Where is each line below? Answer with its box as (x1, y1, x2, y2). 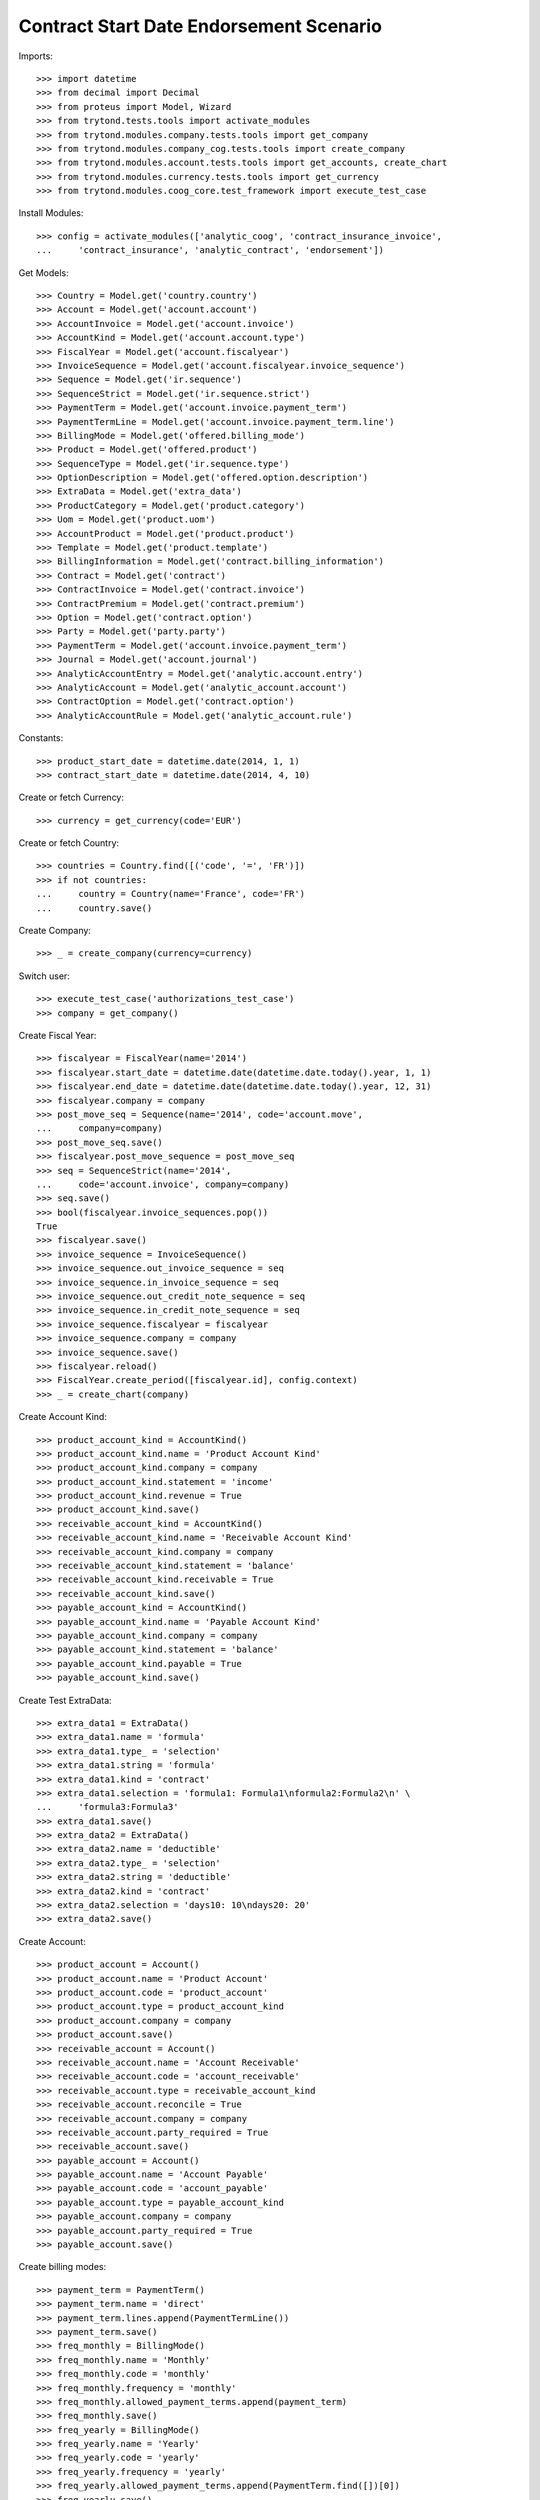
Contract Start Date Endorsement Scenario (18, 15, 382, 37)
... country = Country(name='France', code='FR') (36, 888, 305, 900)
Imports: (18, 50, 54, 62)
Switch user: (18, 970, 70, 982)
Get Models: (18, 266, 69, 279)
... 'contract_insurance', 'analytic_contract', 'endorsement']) (36, 245, 385, 256)
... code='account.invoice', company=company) (36, 1178, 290, 1190)
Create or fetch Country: (18, 837, 120, 849)
